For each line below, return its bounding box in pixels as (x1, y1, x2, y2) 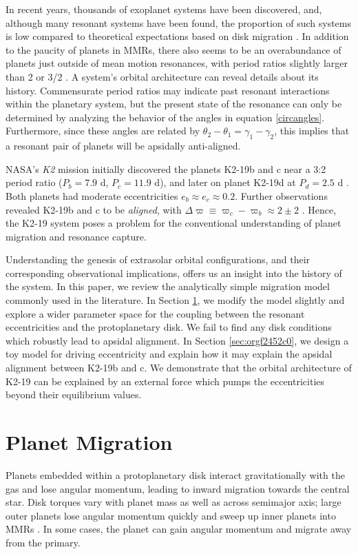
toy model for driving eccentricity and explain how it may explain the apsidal (6, 347, 333, 361)
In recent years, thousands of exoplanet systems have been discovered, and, (6, 2, 322, 16)
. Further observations (235, 188, 328, 203)
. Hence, (302, 202, 337, 216)
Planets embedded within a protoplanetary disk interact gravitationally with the (6, 467, 345, 482)
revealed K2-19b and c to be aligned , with (6, 202, 182, 216)
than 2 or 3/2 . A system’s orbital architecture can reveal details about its (6, 69, 319, 83)
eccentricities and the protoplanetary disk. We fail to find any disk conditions (6, 320, 332, 334)
